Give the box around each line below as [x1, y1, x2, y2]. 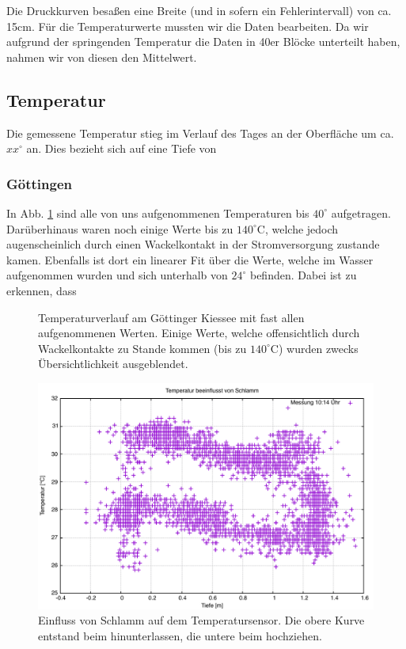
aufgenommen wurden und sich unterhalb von [6, 267, 228, 283]
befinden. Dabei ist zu [249, 267, 357, 283]
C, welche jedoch [256, 220, 339, 237]
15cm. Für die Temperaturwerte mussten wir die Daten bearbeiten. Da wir [6, 17, 369, 34]
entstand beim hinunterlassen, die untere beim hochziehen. [38, 627, 322, 643]
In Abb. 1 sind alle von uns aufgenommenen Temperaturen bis [6, 204, 309, 221]
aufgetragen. [331, 204, 391, 221]
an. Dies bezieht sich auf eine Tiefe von [26, 140, 217, 157]
